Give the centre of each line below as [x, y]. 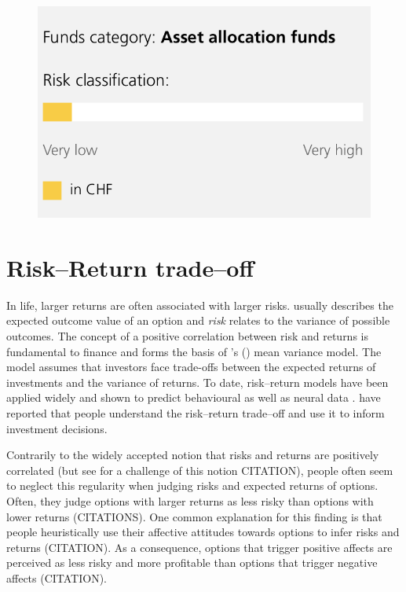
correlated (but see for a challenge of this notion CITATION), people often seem [200, 470]
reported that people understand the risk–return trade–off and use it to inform [196, 413]
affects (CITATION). [57, 577]
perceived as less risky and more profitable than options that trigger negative [192, 563]
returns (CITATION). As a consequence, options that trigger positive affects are [199, 547]
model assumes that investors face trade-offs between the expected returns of [191, 367]
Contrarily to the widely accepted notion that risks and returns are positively [193, 455]
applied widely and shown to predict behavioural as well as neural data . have [194, 397]
